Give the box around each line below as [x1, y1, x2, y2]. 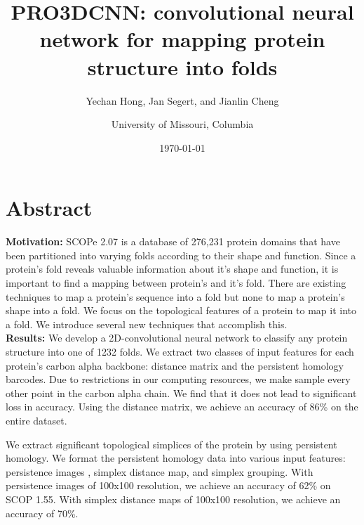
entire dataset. [6, 413, 67, 427]
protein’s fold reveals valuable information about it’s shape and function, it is [6, 261, 339, 276]
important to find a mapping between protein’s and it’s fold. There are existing [6, 276, 346, 290]
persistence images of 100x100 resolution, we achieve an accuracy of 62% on [6, 478, 331, 493]
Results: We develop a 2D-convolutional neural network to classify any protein [6, 330, 348, 345]
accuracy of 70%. [6, 505, 79, 520]
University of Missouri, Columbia [111, 117, 254, 131]
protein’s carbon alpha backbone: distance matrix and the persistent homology [6, 358, 344, 372]
